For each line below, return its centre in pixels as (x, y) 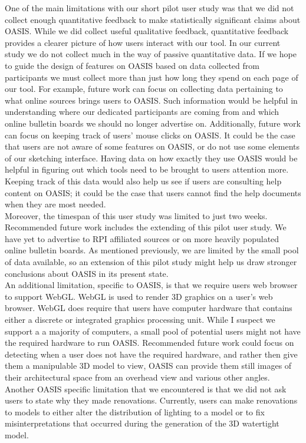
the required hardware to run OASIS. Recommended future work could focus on (149, 343)
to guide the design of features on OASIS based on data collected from (132, 65)
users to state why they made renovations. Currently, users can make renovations (151, 400)
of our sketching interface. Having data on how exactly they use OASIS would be (151, 158)
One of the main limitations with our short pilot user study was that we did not (149, 8)
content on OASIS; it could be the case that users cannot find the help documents (153, 192)
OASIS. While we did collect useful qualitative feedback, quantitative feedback (147, 31)
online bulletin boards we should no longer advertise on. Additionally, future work (153, 123)
